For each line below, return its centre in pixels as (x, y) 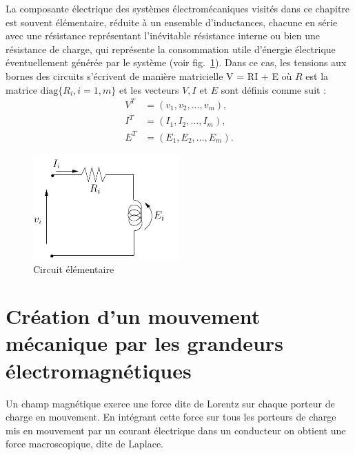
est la (317, 75)
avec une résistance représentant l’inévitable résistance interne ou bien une (163, 36)
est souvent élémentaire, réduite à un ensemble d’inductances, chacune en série (172, 22)
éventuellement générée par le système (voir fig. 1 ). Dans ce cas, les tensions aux (176, 62)
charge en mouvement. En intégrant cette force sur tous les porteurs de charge (171, 417)
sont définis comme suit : (274, 89)
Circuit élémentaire (74, 269)
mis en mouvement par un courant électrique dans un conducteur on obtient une (176, 430)
